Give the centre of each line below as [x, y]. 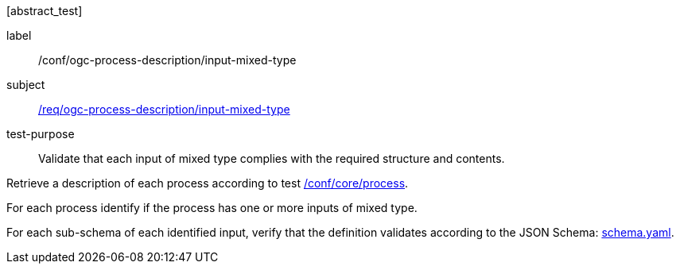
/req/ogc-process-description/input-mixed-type [164, 109]
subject [26, 85]
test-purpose [41, 134]
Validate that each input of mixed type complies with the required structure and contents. [272, 158]
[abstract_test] [45, 11]
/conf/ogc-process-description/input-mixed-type [167, 60]
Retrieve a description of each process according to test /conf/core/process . [208, 183]
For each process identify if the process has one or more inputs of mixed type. [212, 208]
